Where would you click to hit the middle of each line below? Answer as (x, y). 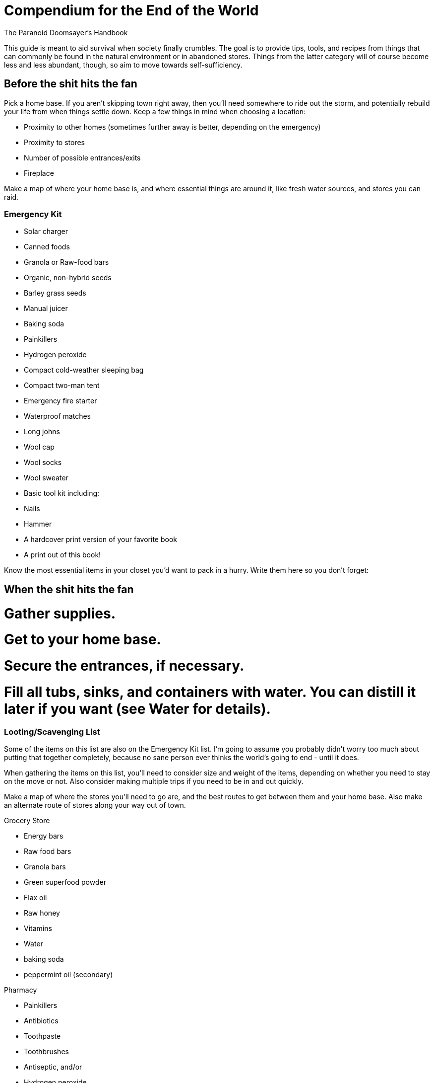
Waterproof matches (57, 416)
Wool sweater (46, 478)
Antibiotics (41, 1020)
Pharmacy (21, 990)
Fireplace (39, 173)
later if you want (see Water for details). (137, 709)
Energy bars (44, 836)
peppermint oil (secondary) (68, 974)
